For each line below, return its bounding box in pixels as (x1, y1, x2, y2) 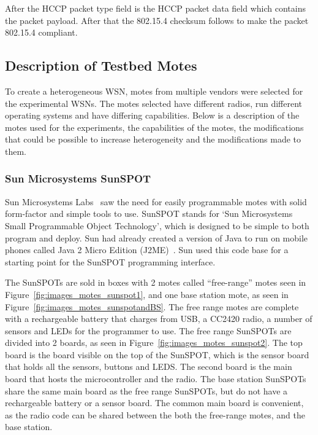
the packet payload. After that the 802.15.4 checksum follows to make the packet (5, 14, 309, 26)
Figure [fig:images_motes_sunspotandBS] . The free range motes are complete (5, 300, 299, 313)
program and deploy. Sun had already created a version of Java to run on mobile (5, 231, 308, 244)
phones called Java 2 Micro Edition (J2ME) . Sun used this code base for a (5, 243, 289, 256)
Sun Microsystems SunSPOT (5, 171, 151, 186)
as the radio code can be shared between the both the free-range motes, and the (5, 408, 305, 421)
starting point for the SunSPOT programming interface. (5, 255, 216, 268)
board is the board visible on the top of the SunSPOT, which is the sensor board (5, 348, 309, 361)
